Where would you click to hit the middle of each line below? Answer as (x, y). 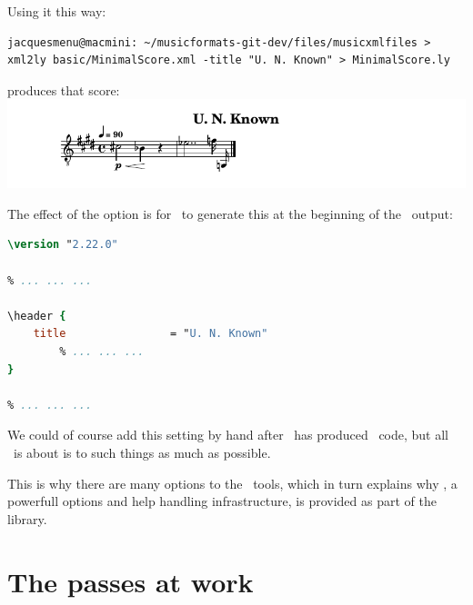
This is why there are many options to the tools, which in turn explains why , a (232, 483)
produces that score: (64, 89)
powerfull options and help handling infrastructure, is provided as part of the (222, 501)
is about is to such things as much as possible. (142, 452)
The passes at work (131, 581)
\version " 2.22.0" (63, 245)
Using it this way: (57, 11)
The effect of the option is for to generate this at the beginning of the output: (230, 213)
